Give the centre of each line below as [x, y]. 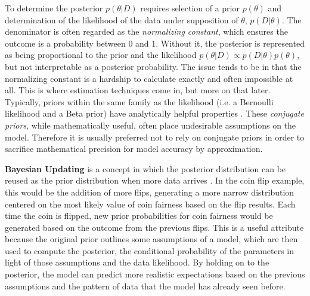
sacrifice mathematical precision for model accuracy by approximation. [134, 149]
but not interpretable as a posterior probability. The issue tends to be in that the [153, 66]
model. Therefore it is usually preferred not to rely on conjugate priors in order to [155, 137]
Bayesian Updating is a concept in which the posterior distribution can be [145, 168]
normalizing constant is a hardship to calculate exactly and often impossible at [149, 78]
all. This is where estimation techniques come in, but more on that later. [138, 90]
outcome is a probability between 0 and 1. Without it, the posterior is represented [155, 43]
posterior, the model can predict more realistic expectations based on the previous [155, 274]
